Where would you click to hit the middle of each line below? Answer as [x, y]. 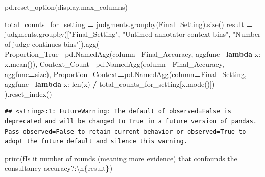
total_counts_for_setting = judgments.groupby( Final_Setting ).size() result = [129, 24]
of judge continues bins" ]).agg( [52, 44]
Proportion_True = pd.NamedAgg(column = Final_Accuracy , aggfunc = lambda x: [133, 54]
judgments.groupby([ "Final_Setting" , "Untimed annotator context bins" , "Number [133, 34]
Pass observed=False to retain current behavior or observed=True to [125, 131]
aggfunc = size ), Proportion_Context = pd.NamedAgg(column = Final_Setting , [126, 74]
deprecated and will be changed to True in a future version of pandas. [131, 121]
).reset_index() [28, 94]
